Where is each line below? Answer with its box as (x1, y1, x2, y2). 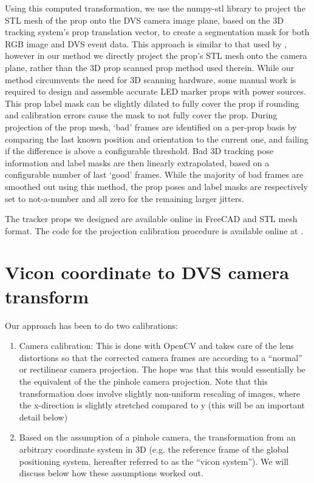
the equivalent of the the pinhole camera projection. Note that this (19, 374, 268, 387)
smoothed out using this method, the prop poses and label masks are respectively (5, 180, 308, 192)
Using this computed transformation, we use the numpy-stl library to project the (5, 2, 305, 14)
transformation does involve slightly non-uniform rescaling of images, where (19, 387, 301, 399)
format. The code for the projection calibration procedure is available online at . (5, 224, 304, 237)
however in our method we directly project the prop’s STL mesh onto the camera (5, 49, 307, 62)
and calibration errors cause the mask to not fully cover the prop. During (5, 109, 278, 121)
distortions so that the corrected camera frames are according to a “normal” (19, 351, 302, 363)
